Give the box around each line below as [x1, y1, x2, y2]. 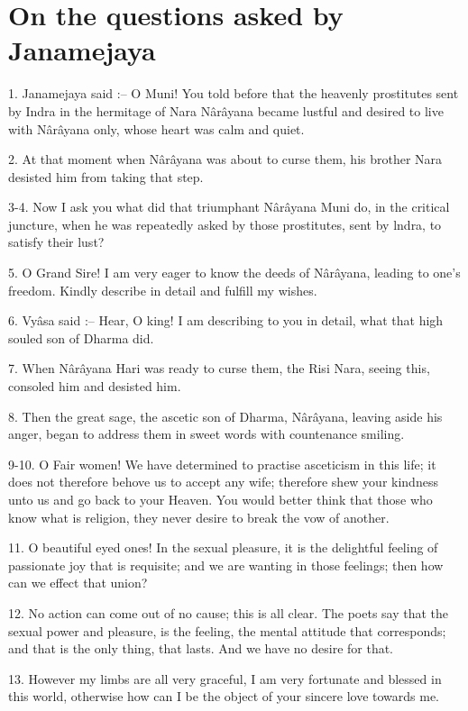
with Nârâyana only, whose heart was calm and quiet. [8, 119, 305, 138]
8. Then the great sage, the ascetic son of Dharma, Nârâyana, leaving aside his [8, 406, 443, 425]
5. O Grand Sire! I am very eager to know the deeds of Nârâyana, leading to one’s [8, 263, 461, 282]
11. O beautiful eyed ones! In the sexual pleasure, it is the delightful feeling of [8, 538, 438, 557]
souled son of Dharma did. [8, 328, 154, 347]
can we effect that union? [8, 573, 148, 592]
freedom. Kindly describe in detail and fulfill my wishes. [8, 280, 317, 299]
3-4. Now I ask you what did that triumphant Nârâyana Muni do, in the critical [8, 197, 450, 216]
